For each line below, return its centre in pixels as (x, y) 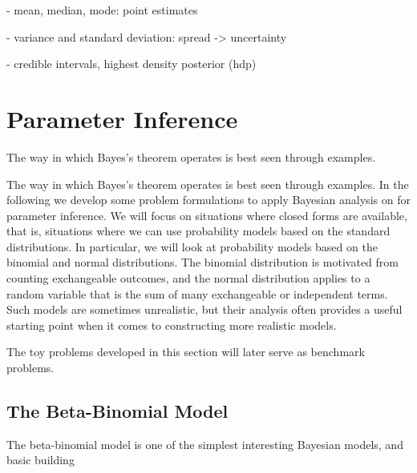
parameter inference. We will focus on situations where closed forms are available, (207, 215)
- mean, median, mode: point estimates (102, 10)
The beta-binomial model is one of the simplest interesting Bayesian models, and (205, 444)
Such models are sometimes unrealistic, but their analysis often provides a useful (204, 309)
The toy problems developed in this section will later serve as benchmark (186, 352)
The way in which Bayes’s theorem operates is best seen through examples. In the (208, 184)
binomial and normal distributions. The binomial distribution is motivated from (202, 262)
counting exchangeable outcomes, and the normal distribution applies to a (188, 278)
